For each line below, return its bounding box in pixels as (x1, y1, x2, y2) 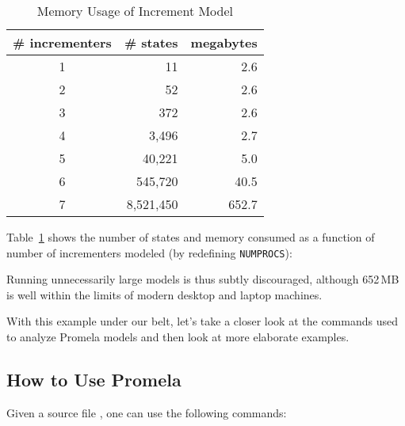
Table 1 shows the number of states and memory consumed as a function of (6, 229, 375, 245)
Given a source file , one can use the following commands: (6, 404, 287, 420)
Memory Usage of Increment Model (36, 2, 233, 20)
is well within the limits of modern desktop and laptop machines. (6, 286, 323, 302)
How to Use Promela (6, 367, 181, 392)
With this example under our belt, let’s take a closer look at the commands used (6, 313, 398, 329)
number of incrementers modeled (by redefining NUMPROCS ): (6, 244, 292, 261)
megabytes (190, 33, 258, 51)
